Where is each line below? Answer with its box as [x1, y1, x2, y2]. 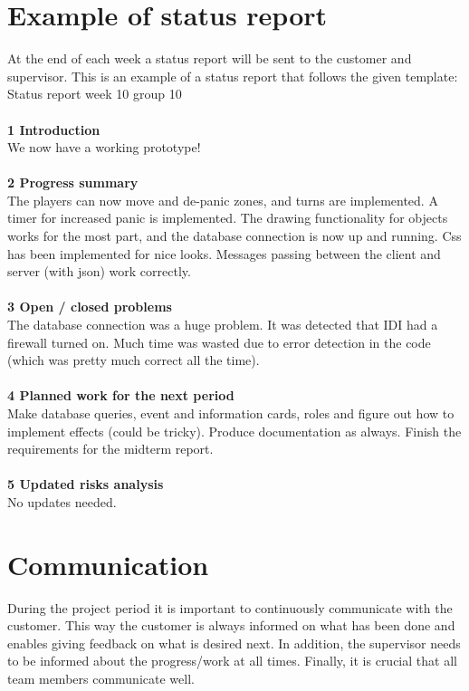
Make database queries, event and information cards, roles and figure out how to [7, 404, 455, 422]
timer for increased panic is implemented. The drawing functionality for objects [7, 208, 448, 227]
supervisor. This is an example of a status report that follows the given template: [7, 66, 458, 85]
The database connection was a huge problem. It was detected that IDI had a [7, 315, 438, 334]
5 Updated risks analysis [7, 475, 164, 494]
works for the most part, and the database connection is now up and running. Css [7, 226, 462, 245]
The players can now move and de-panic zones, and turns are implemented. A [7, 190, 438, 209]
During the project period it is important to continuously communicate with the [7, 598, 453, 617]
